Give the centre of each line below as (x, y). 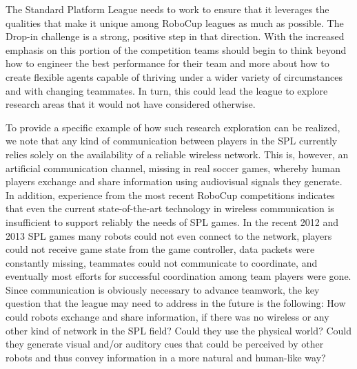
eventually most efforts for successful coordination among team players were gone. (178, 276)
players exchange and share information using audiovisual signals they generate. (174, 181)
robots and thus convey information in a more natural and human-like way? (166, 357)
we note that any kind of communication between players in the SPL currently (172, 141)
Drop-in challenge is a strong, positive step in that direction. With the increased (175, 36)
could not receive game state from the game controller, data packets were (160, 249)
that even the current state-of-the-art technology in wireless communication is (170, 208)
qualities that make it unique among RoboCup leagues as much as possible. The (175, 22)
